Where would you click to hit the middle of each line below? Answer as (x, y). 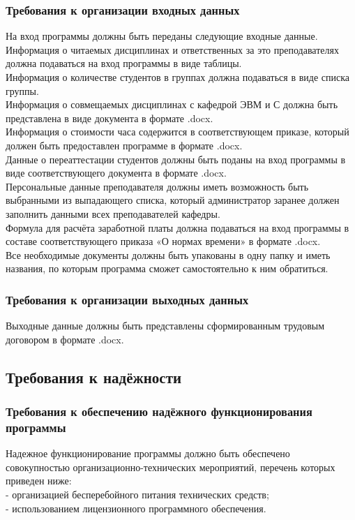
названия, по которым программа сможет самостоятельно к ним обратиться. (167, 268)
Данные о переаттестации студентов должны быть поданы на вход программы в (176, 159)
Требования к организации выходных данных (127, 299)
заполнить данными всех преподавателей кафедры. (113, 213)
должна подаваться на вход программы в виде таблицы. (124, 63)
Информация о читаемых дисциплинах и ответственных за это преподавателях (172, 49)
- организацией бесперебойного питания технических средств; (137, 495)
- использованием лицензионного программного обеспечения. (136, 508)
